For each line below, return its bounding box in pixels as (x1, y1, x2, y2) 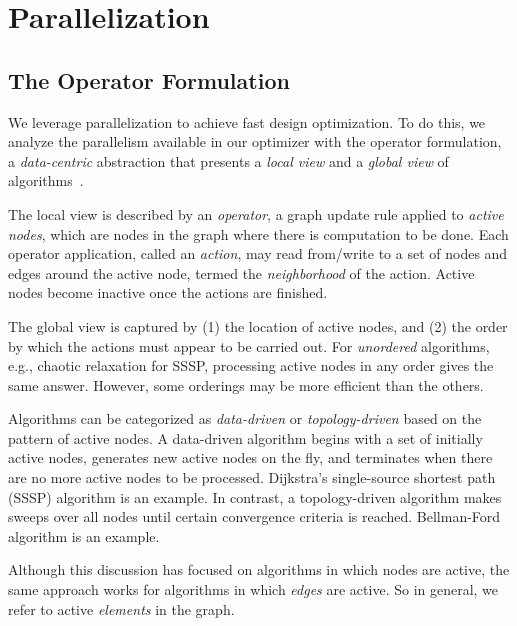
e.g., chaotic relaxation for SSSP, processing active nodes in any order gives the (8, 355, 494, 376)
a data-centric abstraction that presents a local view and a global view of (8, 150, 449, 171)
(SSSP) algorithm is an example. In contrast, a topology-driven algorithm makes (8, 486, 502, 507)
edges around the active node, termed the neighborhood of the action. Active (8, 262, 475, 283)
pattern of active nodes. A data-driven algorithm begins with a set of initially (8, 427, 483, 448)
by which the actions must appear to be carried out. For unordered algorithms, (8, 335, 490, 356)
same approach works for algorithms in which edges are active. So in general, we (8, 579, 499, 600)
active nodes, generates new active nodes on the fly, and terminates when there (8, 447, 493, 468)
